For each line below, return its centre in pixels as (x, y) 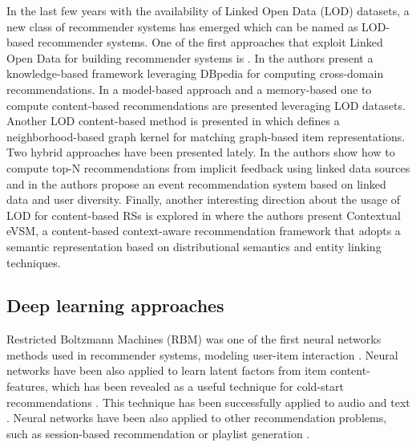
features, (27, 386)
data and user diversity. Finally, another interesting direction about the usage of (204, 199)
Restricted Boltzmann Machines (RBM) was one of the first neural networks (194, 339)
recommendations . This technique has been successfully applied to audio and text (208, 402)
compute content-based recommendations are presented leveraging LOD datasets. (206, 105)
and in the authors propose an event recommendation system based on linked (196, 183)
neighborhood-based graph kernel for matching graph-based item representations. (206, 136)
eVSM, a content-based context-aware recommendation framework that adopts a (204, 231)
